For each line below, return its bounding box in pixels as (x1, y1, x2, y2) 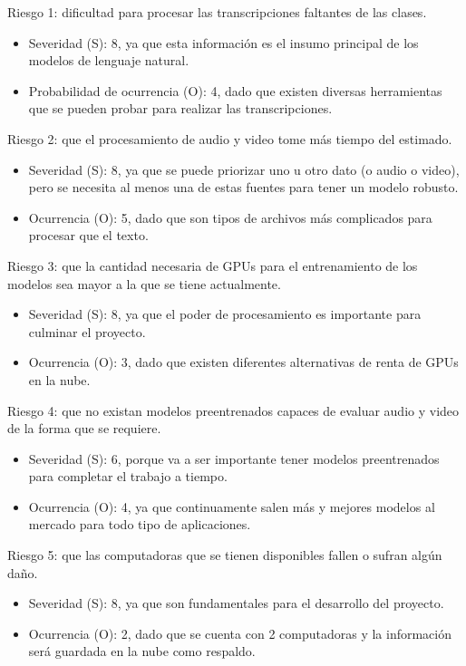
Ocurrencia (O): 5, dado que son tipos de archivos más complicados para (28, 208, 432, 227)
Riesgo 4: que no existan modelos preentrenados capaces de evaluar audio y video (7, 401, 460, 420)
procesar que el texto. (28, 226, 149, 245)
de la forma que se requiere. (7, 419, 161, 438)
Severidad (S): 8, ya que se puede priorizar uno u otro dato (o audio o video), (28, 159, 460, 179)
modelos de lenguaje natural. (28, 51, 189, 70)
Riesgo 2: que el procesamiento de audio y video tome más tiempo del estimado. (7, 129, 452, 148)
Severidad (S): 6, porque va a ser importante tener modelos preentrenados (28, 449, 440, 468)
